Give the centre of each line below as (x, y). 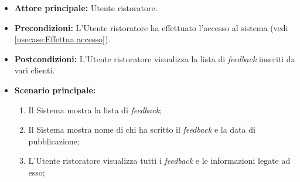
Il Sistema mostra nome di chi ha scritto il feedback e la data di (142, 129)
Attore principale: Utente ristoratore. (86, 8)
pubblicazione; (54, 141)
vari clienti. (35, 70)
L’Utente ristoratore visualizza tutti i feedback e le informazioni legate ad (159, 161)
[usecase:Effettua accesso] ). (62, 39)
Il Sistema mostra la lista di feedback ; (95, 109)
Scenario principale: (55, 90)
